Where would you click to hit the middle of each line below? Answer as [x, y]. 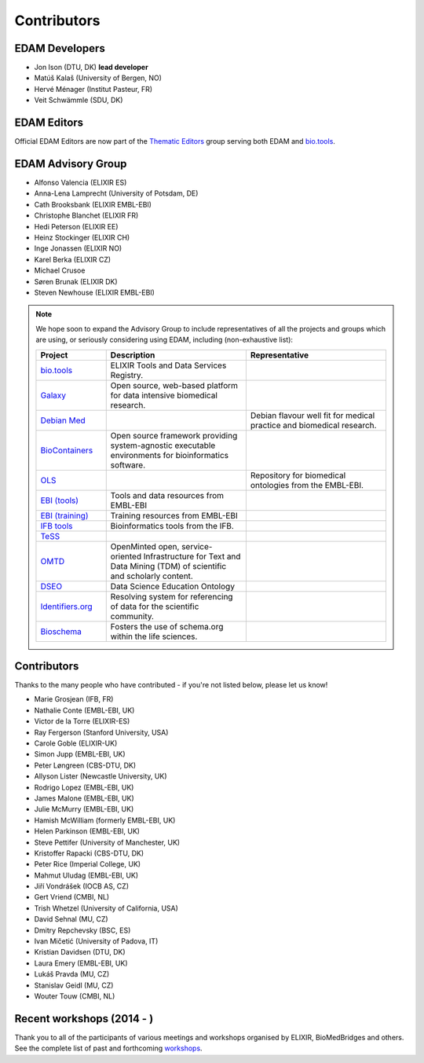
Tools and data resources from [167, 495]
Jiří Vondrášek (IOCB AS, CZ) [82, 886]
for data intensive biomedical [164, 395]
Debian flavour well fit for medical [313, 415]
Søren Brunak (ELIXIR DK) [76, 281]
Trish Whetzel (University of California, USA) [106, 908]
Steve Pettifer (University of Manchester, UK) [107, 842]
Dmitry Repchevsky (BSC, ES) [82, 930]
